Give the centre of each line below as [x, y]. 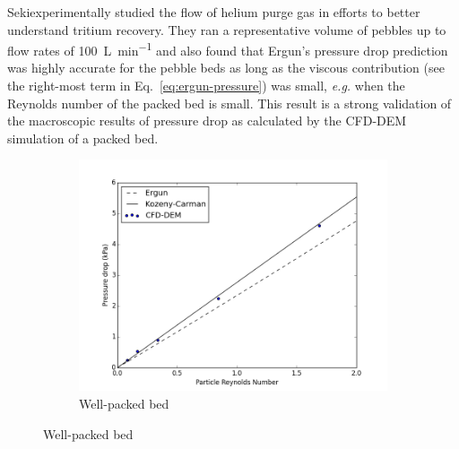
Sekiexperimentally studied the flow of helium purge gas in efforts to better [214, 12]
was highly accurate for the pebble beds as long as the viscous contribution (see [226, 68]
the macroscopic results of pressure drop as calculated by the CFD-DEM [207, 121]
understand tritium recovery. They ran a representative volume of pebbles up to [227, 29]
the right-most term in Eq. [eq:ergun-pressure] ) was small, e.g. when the [206, 86]
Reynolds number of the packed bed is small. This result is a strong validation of [229, 103]
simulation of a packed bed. [83, 138]
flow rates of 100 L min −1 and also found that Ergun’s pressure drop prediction [228, 49]
